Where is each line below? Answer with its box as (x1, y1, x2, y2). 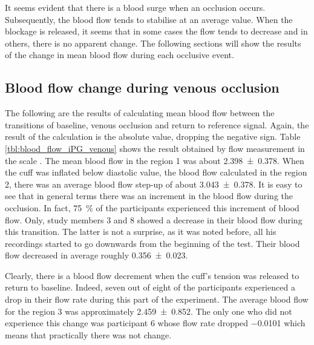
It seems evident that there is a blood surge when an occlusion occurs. (5, 1, 266, 13)
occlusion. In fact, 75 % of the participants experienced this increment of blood (5, 201, 299, 214)
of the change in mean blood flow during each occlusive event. (5, 48, 234, 61)
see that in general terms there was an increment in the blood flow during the (5, 189, 293, 202)
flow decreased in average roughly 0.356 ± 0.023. (5, 249, 188, 261)
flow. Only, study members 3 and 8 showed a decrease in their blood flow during (5, 213, 303, 226)
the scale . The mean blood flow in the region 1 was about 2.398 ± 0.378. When (5, 154, 304, 166)
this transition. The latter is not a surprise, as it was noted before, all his (5, 225, 276, 238)
